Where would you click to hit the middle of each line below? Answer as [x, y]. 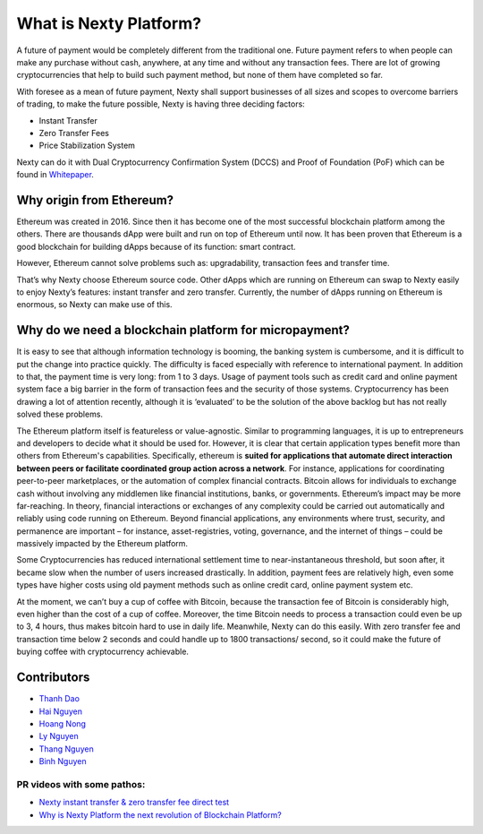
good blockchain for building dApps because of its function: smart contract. [156, 246]
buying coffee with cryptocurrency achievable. [103, 652]
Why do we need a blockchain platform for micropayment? [183, 330]
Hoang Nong [63, 723]
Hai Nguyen [61, 711]
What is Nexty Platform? [109, 23]
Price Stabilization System [87, 146]
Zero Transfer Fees [74, 133]
